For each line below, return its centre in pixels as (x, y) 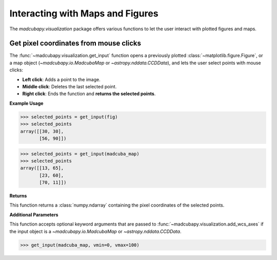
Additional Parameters (34, 215)
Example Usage (26, 103)
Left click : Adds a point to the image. (61, 79)
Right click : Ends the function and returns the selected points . (89, 94)
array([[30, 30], (42, 131)
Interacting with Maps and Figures (84, 13)
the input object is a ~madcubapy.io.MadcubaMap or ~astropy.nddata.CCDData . (95, 231)
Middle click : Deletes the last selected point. (70, 87)
